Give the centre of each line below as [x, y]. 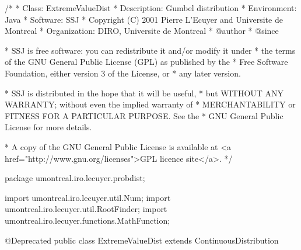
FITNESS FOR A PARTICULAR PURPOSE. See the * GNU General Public [144, 115]
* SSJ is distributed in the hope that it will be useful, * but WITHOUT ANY [144, 93]
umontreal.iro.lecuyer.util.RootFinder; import [86, 209]
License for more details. [48, 127]
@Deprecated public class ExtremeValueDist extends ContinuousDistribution [142, 240]
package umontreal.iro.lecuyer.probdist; [75, 178]
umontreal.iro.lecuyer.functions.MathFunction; [87, 220]
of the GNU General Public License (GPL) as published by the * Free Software [146, 62]
